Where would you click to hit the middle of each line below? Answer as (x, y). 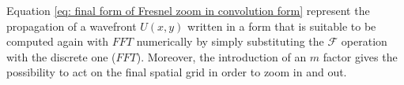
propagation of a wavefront (72, 26)
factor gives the (360, 56)
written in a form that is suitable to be (282, 26)
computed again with (58, 41)
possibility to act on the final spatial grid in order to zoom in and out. (177, 72)
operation (364, 41)
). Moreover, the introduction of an (221, 56)
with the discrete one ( (61, 56)
